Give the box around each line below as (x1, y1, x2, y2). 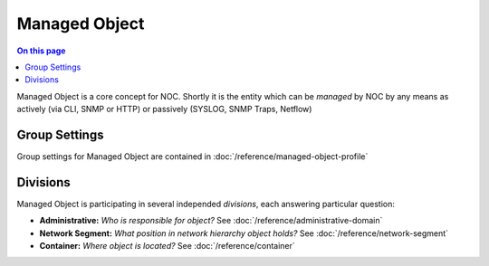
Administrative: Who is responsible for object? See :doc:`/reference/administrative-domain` (39, 215, 383, 226)
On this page (16, 45, 66, 56)
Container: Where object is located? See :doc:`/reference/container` (39, 241, 296, 252)
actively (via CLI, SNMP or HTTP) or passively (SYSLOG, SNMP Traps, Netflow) (16, 104, 312, 115)
